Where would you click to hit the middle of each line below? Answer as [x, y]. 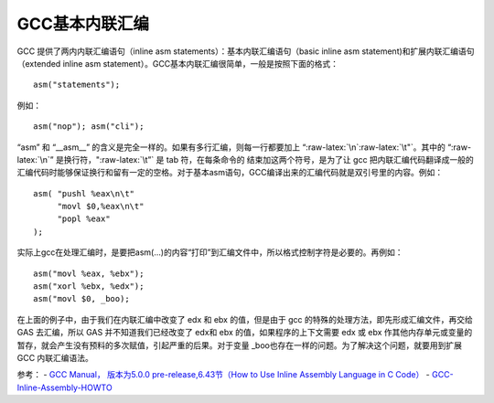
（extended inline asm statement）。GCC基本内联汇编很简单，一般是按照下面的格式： [177, 63]
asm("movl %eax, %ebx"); [89, 273]
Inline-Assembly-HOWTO [65, 387]
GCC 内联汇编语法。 [55, 357]
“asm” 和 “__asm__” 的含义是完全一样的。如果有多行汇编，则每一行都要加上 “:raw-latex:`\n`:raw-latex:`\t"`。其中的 [231, 147]
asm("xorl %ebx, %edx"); [89, 286]
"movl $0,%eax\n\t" [101, 207]
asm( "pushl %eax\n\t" [84, 193]
